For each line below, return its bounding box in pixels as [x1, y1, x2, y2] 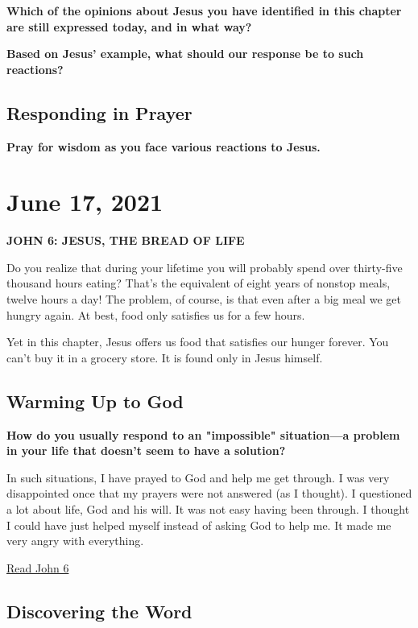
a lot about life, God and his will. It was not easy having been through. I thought [6, 501, 410, 518]
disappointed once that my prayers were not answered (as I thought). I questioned [6, 485, 412, 502]
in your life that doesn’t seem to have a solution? [6, 442, 286, 459]
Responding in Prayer [6, 100, 192, 125]
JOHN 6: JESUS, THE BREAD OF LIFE [6, 232, 245, 249]
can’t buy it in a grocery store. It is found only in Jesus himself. [6, 349, 323, 366]
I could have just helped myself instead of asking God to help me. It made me [6, 516, 391, 533]
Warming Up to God [6, 388, 184, 413]
